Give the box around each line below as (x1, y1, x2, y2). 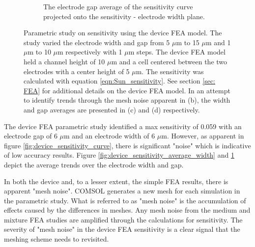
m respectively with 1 (57, 47, 122, 57)
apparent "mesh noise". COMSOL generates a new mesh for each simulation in (4, 186, 240, 196)
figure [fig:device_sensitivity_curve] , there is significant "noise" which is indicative (4, 140, 251, 150)
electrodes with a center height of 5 (24, 66, 130, 76)
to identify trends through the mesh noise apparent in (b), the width (24, 95, 230, 105)
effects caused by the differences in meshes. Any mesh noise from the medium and (4, 205, 251, 215)
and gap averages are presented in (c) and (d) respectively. (24, 104, 200, 114)
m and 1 (206, 37, 231, 47)
